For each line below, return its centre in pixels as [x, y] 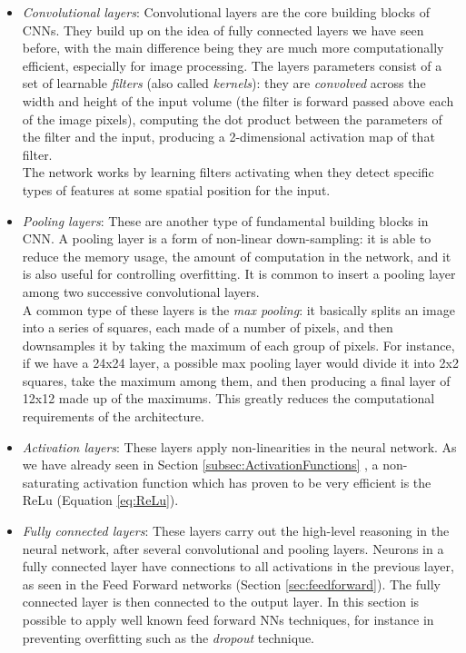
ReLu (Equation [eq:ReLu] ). [100, 500]
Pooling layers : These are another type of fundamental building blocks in [225, 220]
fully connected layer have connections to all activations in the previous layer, [238, 566]
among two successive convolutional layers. [141, 291]
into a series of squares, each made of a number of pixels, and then [208, 327]
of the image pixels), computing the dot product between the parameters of [232, 119]
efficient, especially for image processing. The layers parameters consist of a [232, 65]
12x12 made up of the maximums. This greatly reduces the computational [228, 398]
